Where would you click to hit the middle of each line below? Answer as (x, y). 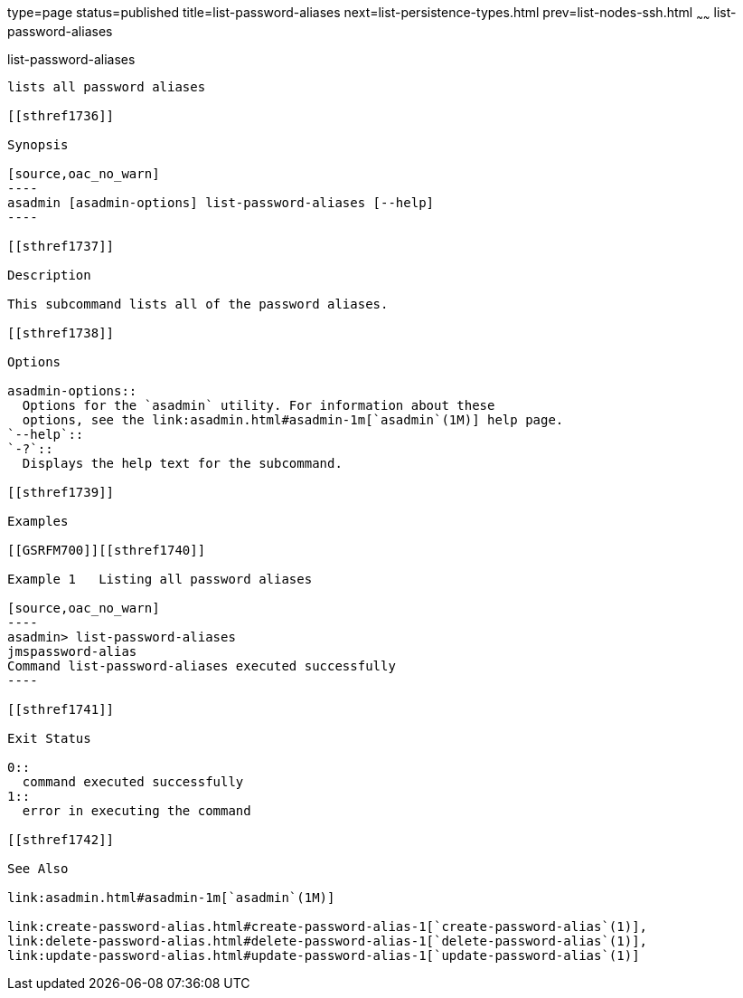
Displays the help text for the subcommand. (182, 463)
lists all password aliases (107, 86)
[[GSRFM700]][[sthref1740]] (107, 550)
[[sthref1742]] (61, 839)
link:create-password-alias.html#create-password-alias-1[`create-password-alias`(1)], (328, 926)
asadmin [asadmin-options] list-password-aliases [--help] (221, 202)
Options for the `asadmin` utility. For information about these (259, 405)
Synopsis (38, 144)
